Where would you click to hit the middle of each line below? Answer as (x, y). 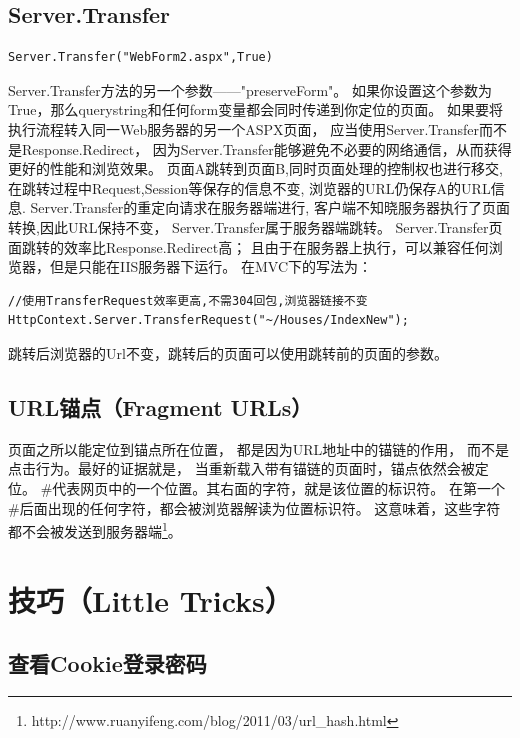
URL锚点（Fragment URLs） (160, 406)
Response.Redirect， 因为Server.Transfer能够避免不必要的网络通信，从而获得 (266, 148)
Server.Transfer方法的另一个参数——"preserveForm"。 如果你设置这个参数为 (250, 89)
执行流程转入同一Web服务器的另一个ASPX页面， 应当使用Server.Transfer (244, 128)
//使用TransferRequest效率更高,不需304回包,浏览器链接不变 (188, 300)
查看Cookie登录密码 (107, 663)
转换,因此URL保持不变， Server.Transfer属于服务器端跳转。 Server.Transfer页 (255, 226)
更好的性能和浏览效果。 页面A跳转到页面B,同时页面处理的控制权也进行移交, (255, 168)
